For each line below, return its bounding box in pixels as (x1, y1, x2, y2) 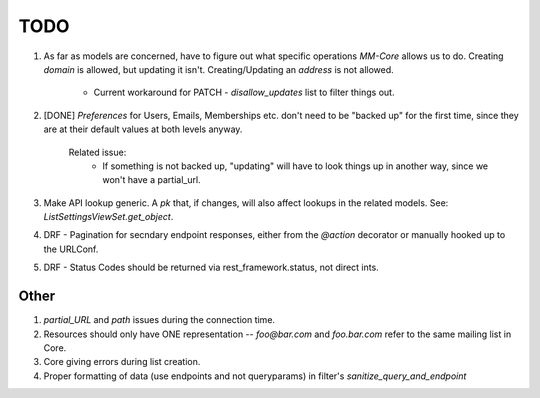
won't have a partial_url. (102, 174, 201, 186)
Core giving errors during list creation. (43, 356, 201, 368)
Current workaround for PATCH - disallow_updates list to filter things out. (93, 86, 395, 99)
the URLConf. (43, 243, 99, 255)
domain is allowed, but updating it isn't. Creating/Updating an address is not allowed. (43, 63, 394, 75)
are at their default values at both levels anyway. (43, 123, 243, 135)
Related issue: (68, 146, 127, 158)
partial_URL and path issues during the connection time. (43, 314, 275, 326)
